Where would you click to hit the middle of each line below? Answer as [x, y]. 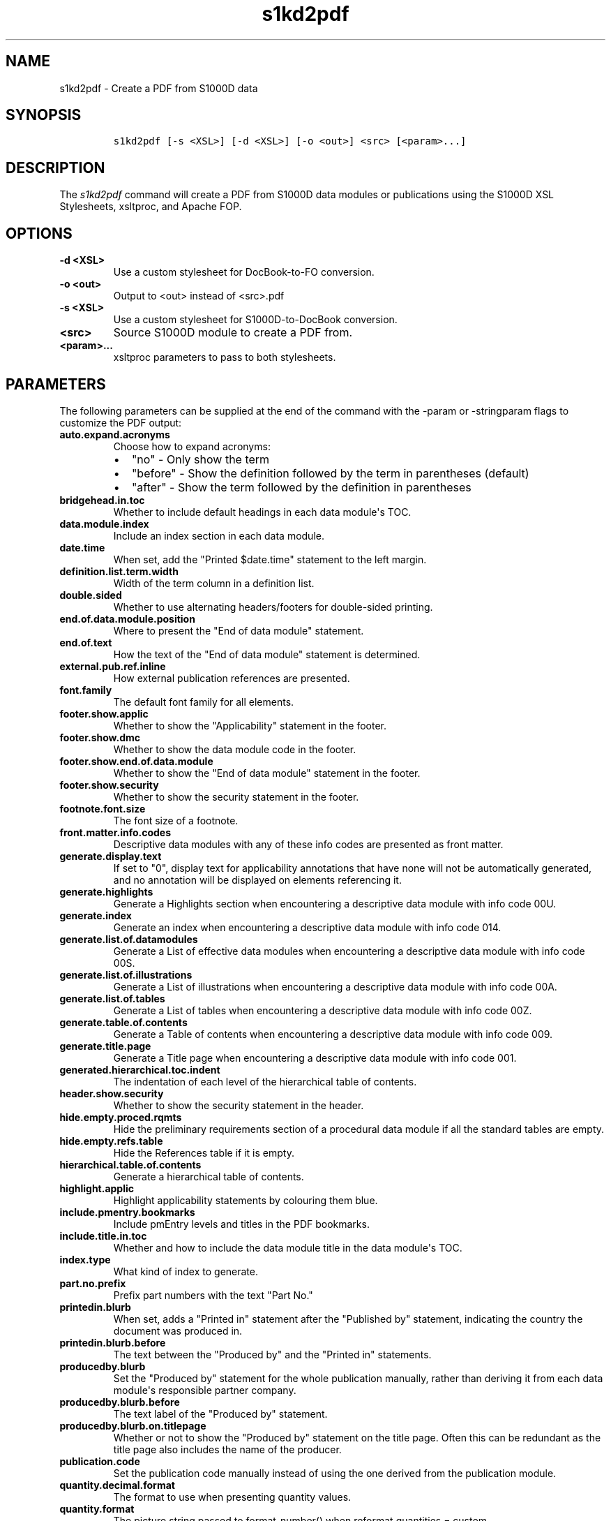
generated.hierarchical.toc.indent [140, 1069]
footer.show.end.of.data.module [136, 761]
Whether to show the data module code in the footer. [235, 749]
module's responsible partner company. [205, 1390]
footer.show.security [109, 785]
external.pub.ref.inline [113, 666]
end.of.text [86, 642]
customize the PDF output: [121, 422]
